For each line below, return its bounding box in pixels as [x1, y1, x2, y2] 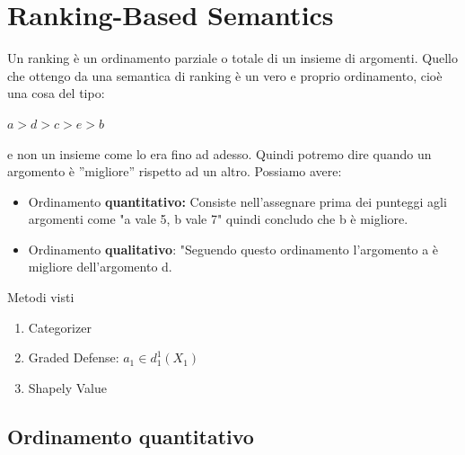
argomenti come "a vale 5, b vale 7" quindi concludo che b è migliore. [28, 210, 408, 228]
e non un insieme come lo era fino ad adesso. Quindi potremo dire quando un [7, 144, 432, 163]
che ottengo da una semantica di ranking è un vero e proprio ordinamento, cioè [7, 66, 443, 85]
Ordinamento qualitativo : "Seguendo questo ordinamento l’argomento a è [28, 239, 439, 258]
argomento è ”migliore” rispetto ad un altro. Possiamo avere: [7, 162, 342, 181]
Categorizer [28, 317, 92, 336]
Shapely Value [28, 378, 107, 397]
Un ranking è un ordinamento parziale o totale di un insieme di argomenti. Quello [7, 49, 458, 67]
